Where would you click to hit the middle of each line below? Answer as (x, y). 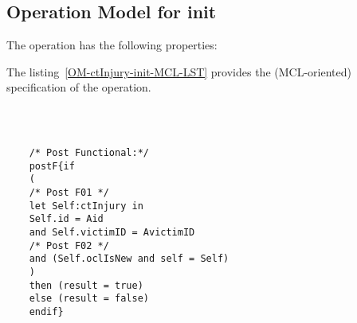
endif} (46, 311)
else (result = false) (89, 299)
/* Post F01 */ (69, 192)
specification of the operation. (79, 87)
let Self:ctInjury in (86, 206)
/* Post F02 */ (69, 245)
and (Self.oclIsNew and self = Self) (129, 259)
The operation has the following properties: (112, 45)
